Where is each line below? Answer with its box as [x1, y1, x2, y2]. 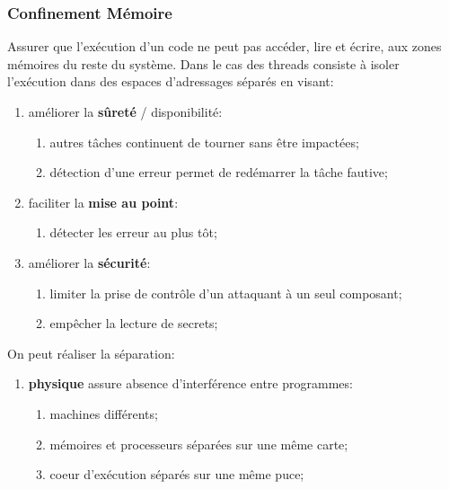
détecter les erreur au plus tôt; [49, 223, 217, 242]
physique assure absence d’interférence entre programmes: [28, 374, 353, 393]
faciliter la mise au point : [28, 192, 179, 211]
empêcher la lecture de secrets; [49, 314, 218, 333]
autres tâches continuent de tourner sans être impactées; [49, 132, 359, 151]
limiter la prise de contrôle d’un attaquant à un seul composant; [49, 283, 402, 302]
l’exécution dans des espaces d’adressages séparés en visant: [7, 72, 334, 91]
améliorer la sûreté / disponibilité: [28, 102, 223, 120]
